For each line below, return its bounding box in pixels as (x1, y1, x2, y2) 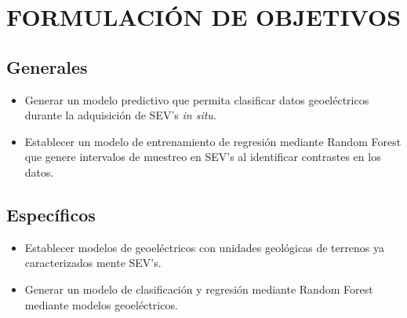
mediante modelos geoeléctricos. (24, 296, 178, 313)
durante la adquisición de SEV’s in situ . (24, 107, 216, 123)
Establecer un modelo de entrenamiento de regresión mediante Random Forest (24, 133, 402, 149)
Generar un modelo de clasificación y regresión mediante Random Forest (24, 280, 373, 297)
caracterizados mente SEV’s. (24, 254, 162, 271)
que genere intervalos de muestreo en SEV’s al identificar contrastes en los (24, 148, 381, 165)
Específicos (6, 202, 96, 226)
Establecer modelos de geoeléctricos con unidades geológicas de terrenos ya (24, 239, 384, 255)
